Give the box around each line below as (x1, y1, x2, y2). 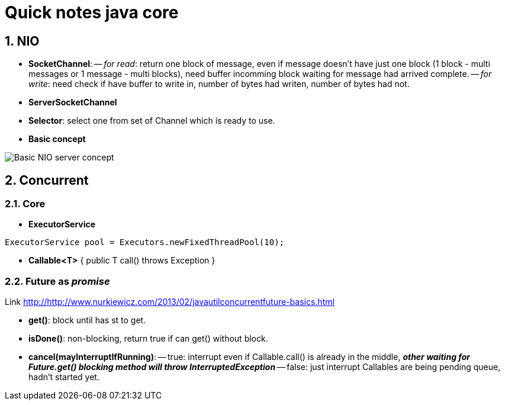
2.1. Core (5, 198, 46, 210)
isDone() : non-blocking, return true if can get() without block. (28, 333, 268, 344)
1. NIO (5, 33, 40, 49)
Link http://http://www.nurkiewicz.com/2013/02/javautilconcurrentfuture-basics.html (5, 297, 334, 307)
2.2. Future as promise (5, 275, 110, 287)
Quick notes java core (5, 2, 179, 22)
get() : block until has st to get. (28, 315, 146, 326)
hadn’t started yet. (28, 372, 99, 382)
